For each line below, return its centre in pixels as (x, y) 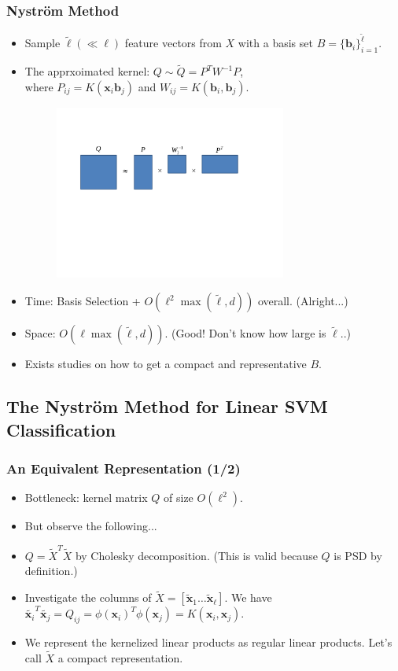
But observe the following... (91, 526)
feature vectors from (173, 43)
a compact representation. (120, 657)
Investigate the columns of (88, 597)
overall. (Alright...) (303, 301)
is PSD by (358, 555)
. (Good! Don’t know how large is (245, 333)
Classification (61, 429)
